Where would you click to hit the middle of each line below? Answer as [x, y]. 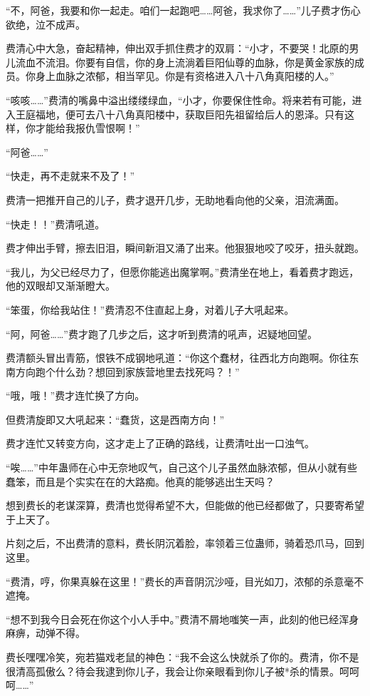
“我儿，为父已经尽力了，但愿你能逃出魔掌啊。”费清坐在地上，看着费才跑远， [183, 271]
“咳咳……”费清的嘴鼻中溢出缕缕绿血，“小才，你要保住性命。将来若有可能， [179, 99]
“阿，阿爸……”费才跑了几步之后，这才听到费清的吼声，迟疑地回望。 [162, 333]
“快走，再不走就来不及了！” [70, 176]
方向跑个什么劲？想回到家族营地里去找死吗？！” [127, 371]
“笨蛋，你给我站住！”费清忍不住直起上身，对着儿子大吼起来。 [150, 309]
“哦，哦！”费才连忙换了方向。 [75, 395]
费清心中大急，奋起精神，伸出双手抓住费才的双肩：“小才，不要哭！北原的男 [183, 48]
